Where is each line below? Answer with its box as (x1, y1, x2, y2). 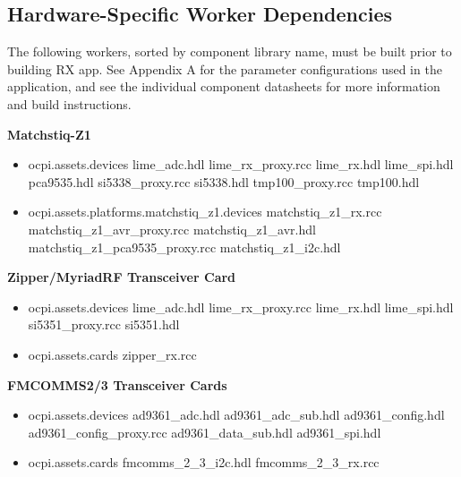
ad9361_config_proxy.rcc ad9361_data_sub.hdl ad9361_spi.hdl (28, 422, 381, 441)
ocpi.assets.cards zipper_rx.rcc (28, 345, 197, 363)
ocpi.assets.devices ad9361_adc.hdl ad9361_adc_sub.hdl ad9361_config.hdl (28, 405, 445, 424)
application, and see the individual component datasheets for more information (7, 77, 440, 96)
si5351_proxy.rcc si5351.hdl (28, 315, 180, 334)
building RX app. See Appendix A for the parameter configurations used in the (7, 59, 442, 78)
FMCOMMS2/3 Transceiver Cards (7, 375, 227, 394)
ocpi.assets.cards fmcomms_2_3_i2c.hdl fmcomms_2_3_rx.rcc (28, 453, 380, 472)
